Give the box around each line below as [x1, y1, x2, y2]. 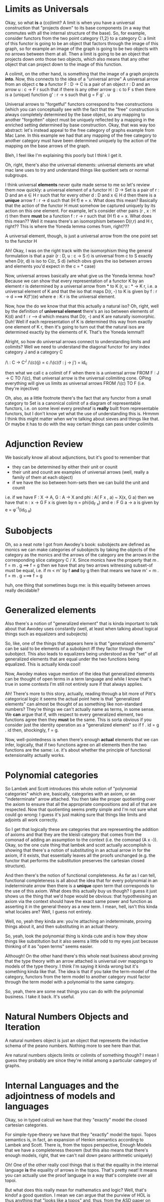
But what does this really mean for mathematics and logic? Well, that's [5, 1187, 147, 1193]
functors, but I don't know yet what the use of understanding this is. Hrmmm [5, 411, 159, 417]
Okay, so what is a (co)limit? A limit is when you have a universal [5, 20, 135, 25]
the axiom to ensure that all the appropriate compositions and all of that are [5, 801, 157, 807]
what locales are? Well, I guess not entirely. [5, 909, 92, 915]
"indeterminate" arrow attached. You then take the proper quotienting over [5, 796, 156, 802]
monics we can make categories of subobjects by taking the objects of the [5, 547, 156, 552]
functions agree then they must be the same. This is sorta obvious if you [5, 717, 152, 723]
